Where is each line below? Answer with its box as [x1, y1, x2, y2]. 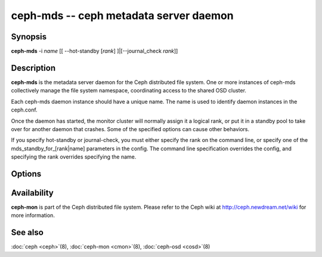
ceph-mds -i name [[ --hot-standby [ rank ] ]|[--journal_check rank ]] [11, 48, 178, 55]
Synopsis [11, 32, 47, 42]
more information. [11, 212, 55, 219]
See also [11, 227, 44, 238]
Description [11, 63, 56, 73]
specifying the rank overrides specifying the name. [11, 153, 137, 160]
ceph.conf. [11, 106, 38, 113]
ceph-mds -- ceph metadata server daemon [11, 9, 234, 22]
